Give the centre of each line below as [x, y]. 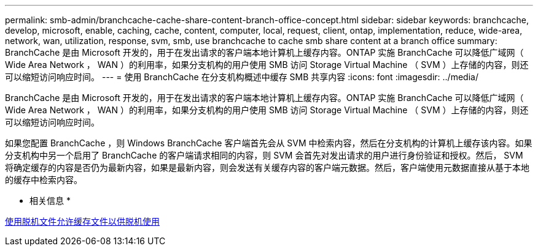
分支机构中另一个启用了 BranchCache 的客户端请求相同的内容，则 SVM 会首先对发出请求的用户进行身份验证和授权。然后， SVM [264, 155]
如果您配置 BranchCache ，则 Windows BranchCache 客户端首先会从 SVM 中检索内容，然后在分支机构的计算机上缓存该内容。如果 [269, 143]
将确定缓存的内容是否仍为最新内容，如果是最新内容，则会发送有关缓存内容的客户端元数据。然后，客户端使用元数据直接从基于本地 [267, 167]
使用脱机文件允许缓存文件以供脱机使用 [82, 221]
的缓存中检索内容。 [44, 180]
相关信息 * [50, 200]
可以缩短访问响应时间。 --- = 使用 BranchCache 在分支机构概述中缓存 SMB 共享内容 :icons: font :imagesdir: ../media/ [242, 77]
